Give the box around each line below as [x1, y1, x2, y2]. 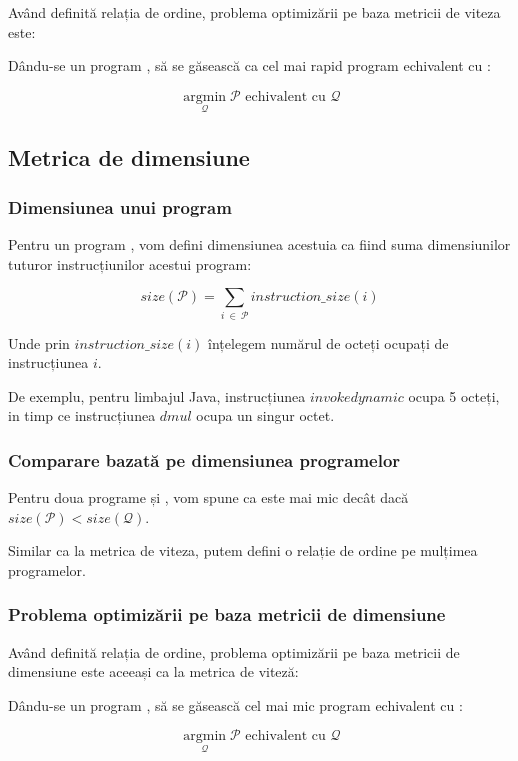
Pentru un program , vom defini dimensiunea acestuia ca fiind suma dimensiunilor [8, 234, 511, 254]
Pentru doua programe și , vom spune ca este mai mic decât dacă [8, 487, 409, 508]
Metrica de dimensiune [8, 142, 250, 173]
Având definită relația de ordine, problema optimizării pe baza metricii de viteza [8, 2, 501, 22]
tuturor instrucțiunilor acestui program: [8, 253, 252, 274]
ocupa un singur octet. [196, 405, 335, 426]
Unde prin [8, 332, 70, 353]
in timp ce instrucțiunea [8, 405, 156, 426]
